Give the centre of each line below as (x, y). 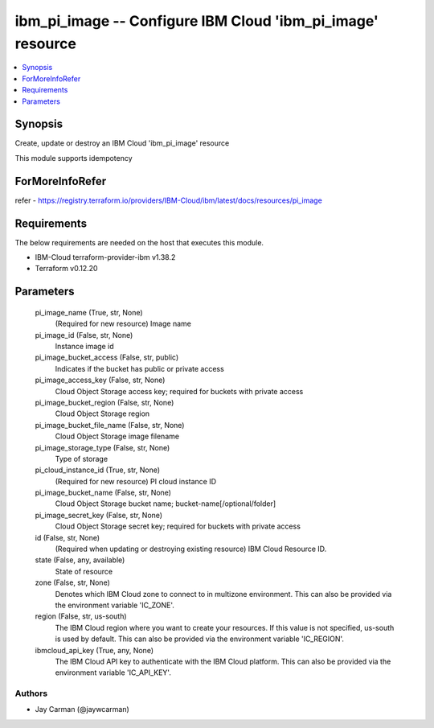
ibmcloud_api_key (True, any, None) (94, 650)
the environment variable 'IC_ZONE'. (115, 605)
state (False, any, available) (80, 560)
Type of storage (82, 459)
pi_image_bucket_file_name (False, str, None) (110, 425)
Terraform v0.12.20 (66, 269)
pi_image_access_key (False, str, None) (100, 380)
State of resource (84, 571)
